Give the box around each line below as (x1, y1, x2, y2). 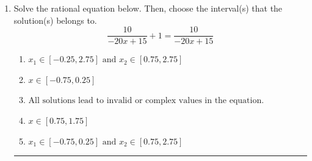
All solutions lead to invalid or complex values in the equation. (28, 96, 264, 106)
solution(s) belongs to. (13, 13, 97, 26)
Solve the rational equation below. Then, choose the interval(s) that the (13, 2, 283, 14)
